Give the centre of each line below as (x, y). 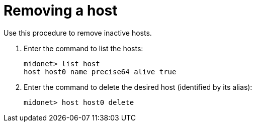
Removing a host (61, 11)
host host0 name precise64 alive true (100, 72)
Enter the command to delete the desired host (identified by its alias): (138, 87)
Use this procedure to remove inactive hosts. (78, 33)
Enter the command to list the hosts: (83, 48)
